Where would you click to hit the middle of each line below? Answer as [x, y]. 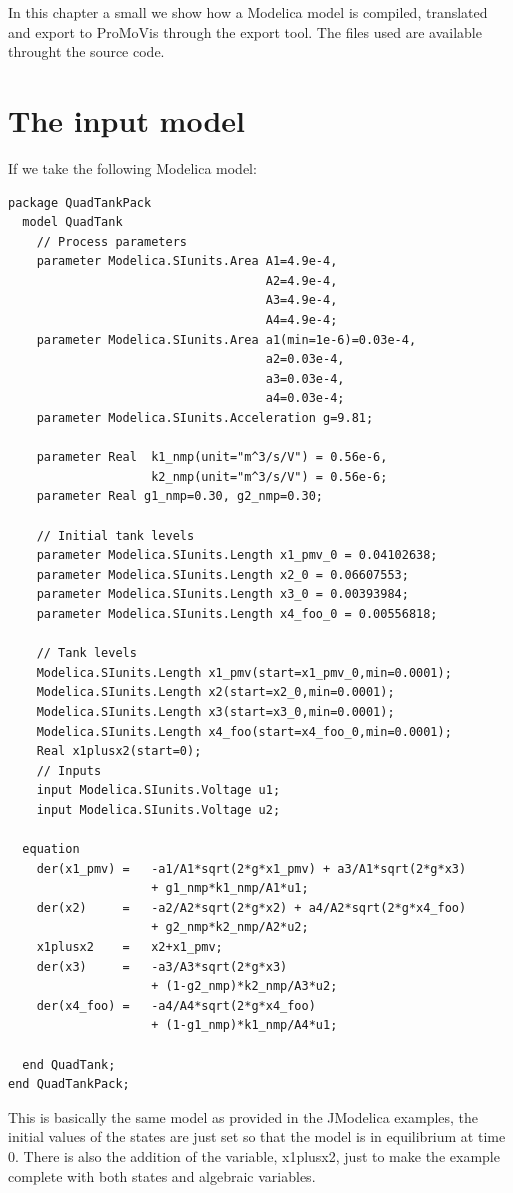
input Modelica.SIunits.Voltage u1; [158, 790]
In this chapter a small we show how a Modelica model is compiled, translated [248, 12]
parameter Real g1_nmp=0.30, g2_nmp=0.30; [179, 496]
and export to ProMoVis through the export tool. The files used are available [245, 31]
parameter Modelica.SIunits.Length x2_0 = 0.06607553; [222, 574]
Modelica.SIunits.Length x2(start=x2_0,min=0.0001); [215, 692]
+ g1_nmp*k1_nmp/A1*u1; [230, 888]
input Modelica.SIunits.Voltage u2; [158, 809]
